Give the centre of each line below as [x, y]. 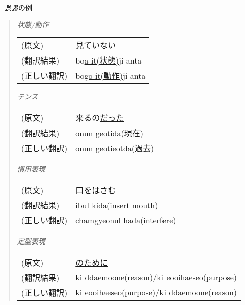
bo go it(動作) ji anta [111, 76]
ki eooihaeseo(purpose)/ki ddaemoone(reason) [156, 292]
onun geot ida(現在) [109, 133]
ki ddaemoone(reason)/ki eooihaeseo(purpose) [156, 277]
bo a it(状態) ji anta [109, 60]
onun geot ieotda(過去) [115, 148]
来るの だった [100, 117]
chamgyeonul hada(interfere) [126, 220]
